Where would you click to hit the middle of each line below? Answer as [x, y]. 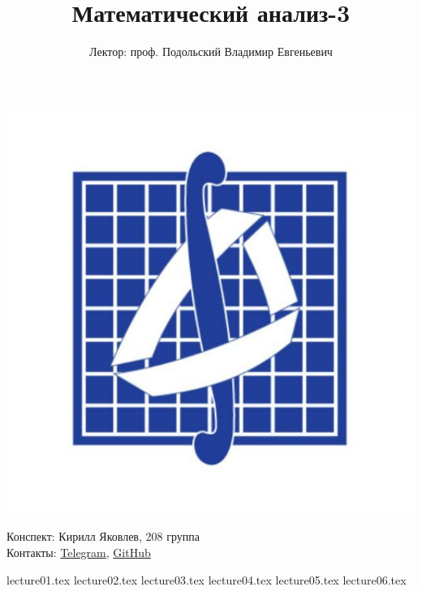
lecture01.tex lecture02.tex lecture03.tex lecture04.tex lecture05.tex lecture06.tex [207, 579]
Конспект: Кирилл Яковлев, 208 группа [103, 536]
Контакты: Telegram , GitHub [79, 552]
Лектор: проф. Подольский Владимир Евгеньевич [211, 51]
